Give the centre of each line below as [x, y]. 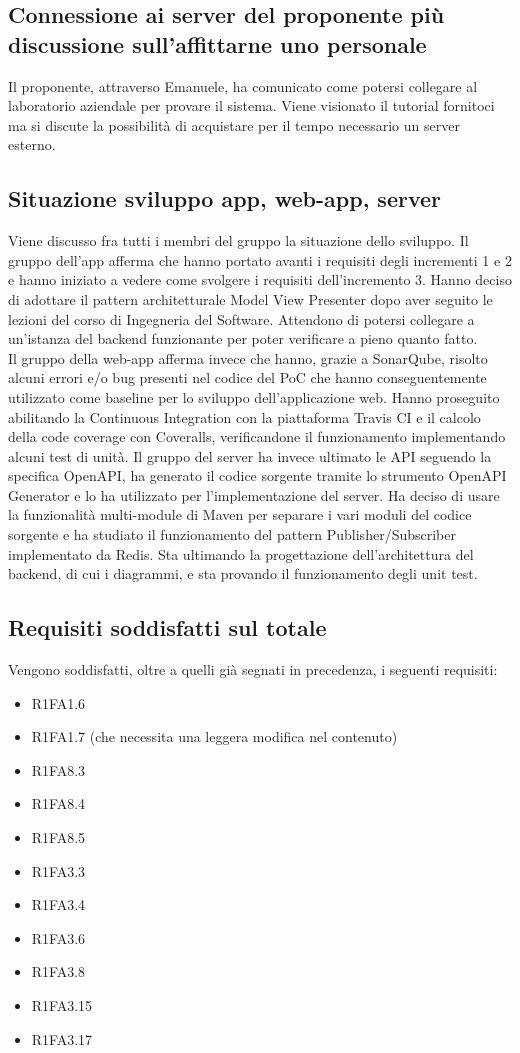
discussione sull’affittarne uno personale [217, 43]
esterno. [32, 144]
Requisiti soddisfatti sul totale [167, 627]
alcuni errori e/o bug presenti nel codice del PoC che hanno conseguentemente [247, 377]
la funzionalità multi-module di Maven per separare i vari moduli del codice [240, 514]
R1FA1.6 [58, 702]
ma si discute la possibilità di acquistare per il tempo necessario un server [234, 124]
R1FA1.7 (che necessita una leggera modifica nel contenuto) [214, 736]
